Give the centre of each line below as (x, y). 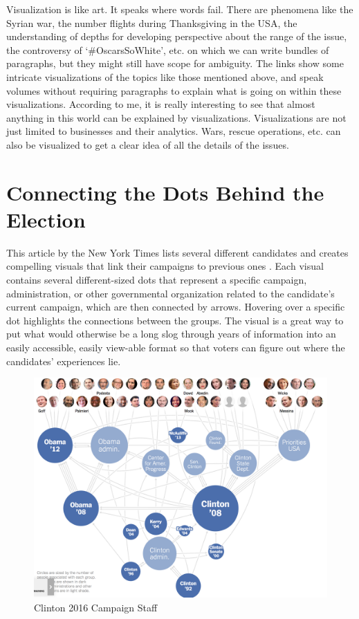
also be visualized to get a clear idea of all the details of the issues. (148, 144)
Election (46, 219)
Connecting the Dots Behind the (165, 192)
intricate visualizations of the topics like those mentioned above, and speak (165, 76)
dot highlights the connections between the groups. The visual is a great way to (175, 320)
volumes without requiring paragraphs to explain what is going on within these (174, 90)
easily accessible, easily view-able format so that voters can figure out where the (176, 347)
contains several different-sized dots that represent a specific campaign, (157, 280)
